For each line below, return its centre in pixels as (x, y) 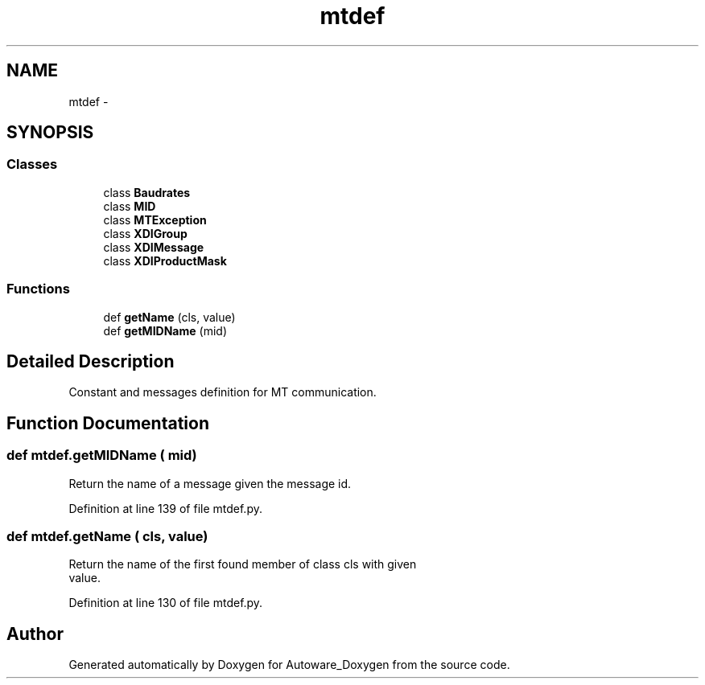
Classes (32, 164)
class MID (130, 206)
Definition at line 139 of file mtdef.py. (165, 508)
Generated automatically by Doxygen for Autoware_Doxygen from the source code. (289, 665)
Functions (38, 289)
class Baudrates (147, 192)
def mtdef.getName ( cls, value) (107, 536)
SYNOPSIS (50, 133)
